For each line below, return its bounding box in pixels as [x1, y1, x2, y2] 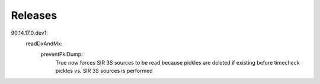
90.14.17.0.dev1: [11, 29, 49, 36]
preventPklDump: [40, 51, 83, 58]
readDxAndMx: [25, 40, 63, 47]
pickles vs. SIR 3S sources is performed [55, 68, 153, 75]
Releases [11, 9, 57, 22]
